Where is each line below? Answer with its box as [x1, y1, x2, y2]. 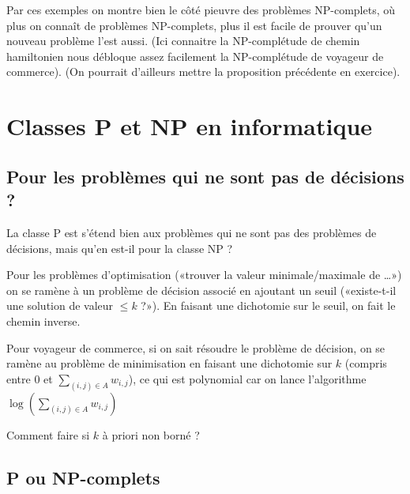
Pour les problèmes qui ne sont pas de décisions [6, 164, 404, 188]
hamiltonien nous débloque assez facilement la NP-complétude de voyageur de [6, 47, 384, 64]
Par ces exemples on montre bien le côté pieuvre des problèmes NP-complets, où [6, 2, 396, 17]
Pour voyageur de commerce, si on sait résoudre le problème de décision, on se [6, 339, 386, 356]
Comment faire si [6, 426, 90, 443]
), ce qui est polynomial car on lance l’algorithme [128, 370, 367, 387]
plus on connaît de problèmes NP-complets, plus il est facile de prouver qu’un [6, 17, 382, 33]
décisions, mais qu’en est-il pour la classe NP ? [6, 239, 233, 256]
